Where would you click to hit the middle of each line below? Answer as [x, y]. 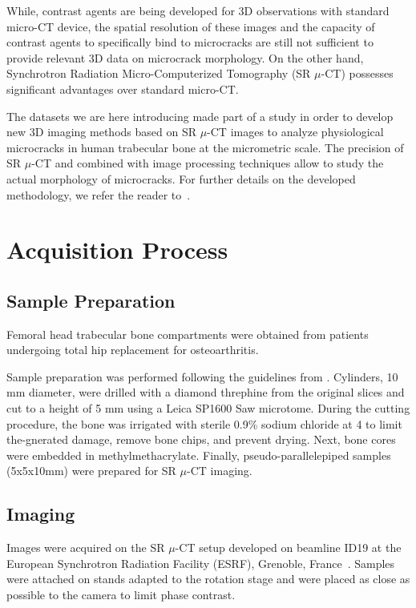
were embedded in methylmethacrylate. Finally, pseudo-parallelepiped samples [199, 455]
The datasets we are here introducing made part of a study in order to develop [200, 116]
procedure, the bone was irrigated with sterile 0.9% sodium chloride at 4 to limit [204, 423]
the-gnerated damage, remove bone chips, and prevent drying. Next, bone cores [201, 439]
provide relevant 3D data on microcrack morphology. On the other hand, [185, 57]
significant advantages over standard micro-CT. [123, 89]
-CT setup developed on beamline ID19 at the [288, 548]
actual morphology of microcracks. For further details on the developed [181, 178]
